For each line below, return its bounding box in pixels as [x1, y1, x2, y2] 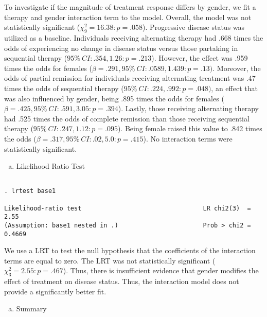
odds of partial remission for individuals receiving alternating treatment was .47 [4, 73, 256, 83]
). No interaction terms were [143, 133, 233, 144]
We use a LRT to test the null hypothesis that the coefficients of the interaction [4, 245, 256, 256]
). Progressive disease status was [143, 22, 245, 32]
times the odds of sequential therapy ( [4, 82, 124, 93]
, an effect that [211, 82, 258, 93]
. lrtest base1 [4, 187, 56, 195]
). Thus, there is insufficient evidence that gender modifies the [63, 265, 259, 276]
